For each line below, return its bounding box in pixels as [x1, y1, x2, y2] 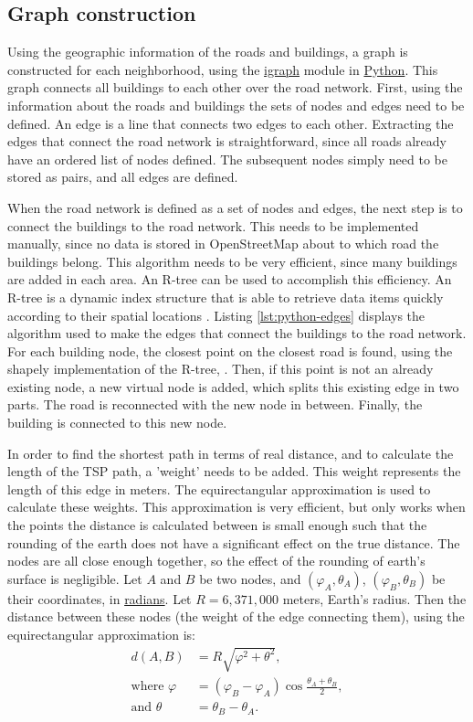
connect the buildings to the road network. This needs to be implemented [7, 216, 419, 235]
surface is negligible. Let [7, 568, 142, 588]
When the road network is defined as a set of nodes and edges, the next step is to [7, 197, 463, 217]
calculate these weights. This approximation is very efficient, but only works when [7, 497, 466, 516]
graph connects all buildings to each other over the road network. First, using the [7, 78, 463, 97]
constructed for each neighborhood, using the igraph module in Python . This [7, 59, 438, 79]
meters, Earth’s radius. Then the [282, 589, 467, 608]
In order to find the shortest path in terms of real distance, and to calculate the [7, 443, 454, 462]
